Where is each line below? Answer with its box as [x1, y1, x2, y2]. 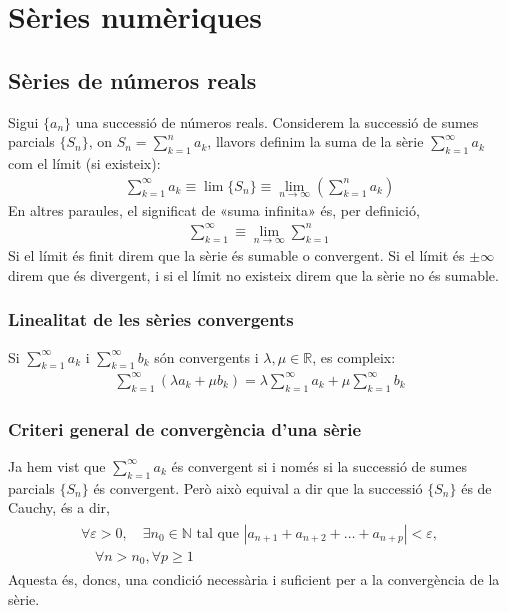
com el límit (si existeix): [8, 152, 161, 173]
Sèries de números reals [8, 64, 257, 95]
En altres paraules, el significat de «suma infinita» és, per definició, [8, 199, 420, 220]
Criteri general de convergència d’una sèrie [8, 416, 362, 441]
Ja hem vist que [8, 455, 106, 476]
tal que [196, 526, 239, 541]
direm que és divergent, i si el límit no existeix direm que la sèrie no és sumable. [8, 264, 499, 285]
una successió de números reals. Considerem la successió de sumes [75, 111, 479, 132]
